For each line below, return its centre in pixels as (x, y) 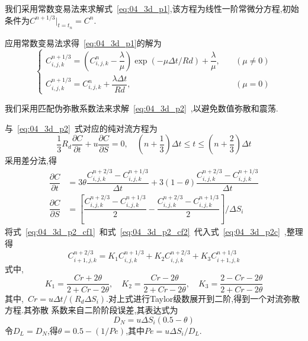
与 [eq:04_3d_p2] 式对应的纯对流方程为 (81, 128)
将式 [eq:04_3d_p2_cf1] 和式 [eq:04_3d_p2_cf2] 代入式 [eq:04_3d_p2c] (142, 232)
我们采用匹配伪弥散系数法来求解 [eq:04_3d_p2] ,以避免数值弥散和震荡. (142, 108)
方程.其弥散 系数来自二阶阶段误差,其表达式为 (92, 310)
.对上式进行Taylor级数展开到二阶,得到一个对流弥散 (203, 298)
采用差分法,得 (31, 160)
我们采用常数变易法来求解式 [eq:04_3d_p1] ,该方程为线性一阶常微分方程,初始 (152, 8)
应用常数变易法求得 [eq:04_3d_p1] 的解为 (83, 42)
